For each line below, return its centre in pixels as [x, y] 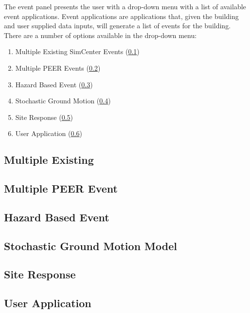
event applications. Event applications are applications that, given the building [121, 16]
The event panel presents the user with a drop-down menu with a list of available [125, 6]
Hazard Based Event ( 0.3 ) [54, 84]
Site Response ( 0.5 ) [44, 117]
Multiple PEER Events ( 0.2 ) [58, 68]
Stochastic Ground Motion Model [90, 245]
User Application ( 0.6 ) [49, 133]
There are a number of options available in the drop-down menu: [100, 35]
